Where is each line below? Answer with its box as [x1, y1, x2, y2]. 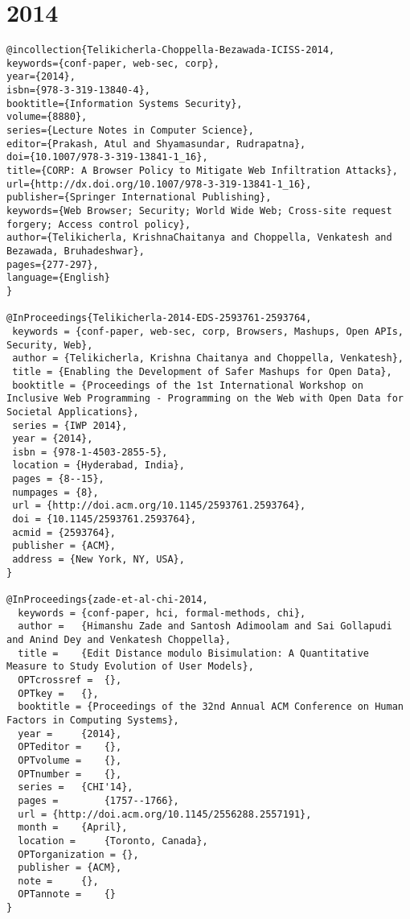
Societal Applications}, [6, 406, 139, 418]
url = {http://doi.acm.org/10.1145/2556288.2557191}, [18, 808, 312, 820]
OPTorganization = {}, [18, 848, 139, 860]
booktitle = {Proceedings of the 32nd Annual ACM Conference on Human [18, 701, 404, 713]
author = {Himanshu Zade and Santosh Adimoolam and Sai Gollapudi [18, 620, 392, 633]
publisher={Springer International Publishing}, [6, 192, 272, 204]
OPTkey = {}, [18, 687, 99, 699]
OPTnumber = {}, [18, 768, 122, 780]
